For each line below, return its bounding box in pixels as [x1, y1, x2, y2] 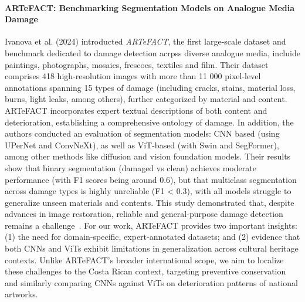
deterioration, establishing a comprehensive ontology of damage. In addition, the [5, 116, 294, 128]
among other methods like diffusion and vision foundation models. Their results [5, 150, 291, 162]
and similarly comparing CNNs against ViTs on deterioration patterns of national [5, 276, 298, 289]
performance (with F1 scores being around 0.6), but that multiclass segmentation [5, 173, 297, 185]
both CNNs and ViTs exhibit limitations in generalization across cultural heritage [5, 242, 299, 255]
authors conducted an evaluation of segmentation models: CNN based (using [5, 127, 280, 140]
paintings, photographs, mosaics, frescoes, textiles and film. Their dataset [5, 58, 269, 70]
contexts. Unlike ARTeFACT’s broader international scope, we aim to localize [5, 253, 284, 266]
